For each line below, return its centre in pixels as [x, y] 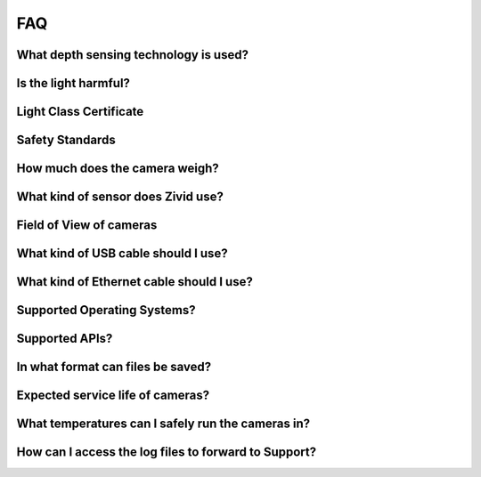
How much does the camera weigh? [118, 169]
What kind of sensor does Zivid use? [120, 197]
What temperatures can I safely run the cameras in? [163, 424]
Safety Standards [66, 140]
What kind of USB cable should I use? [122, 254]
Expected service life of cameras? [113, 396]
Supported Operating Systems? [106, 310]
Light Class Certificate [80, 112]
